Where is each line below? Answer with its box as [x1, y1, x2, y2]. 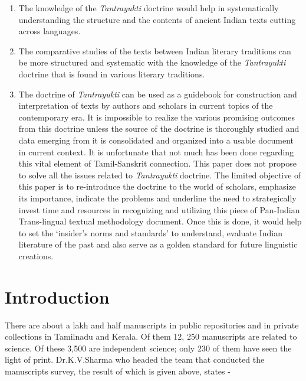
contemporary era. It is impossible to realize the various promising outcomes [18, 110, 295, 123]
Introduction [5, 284, 110, 308]
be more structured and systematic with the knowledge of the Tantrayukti [18, 56, 286, 69]
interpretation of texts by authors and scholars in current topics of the [18, 99, 273, 112]
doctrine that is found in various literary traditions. [18, 67, 205, 80]
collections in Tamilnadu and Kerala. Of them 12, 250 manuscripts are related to [5, 330, 297, 343]
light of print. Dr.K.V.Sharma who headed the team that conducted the [5, 353, 265, 366]
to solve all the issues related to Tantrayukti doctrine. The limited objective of [18, 168, 301, 181]
